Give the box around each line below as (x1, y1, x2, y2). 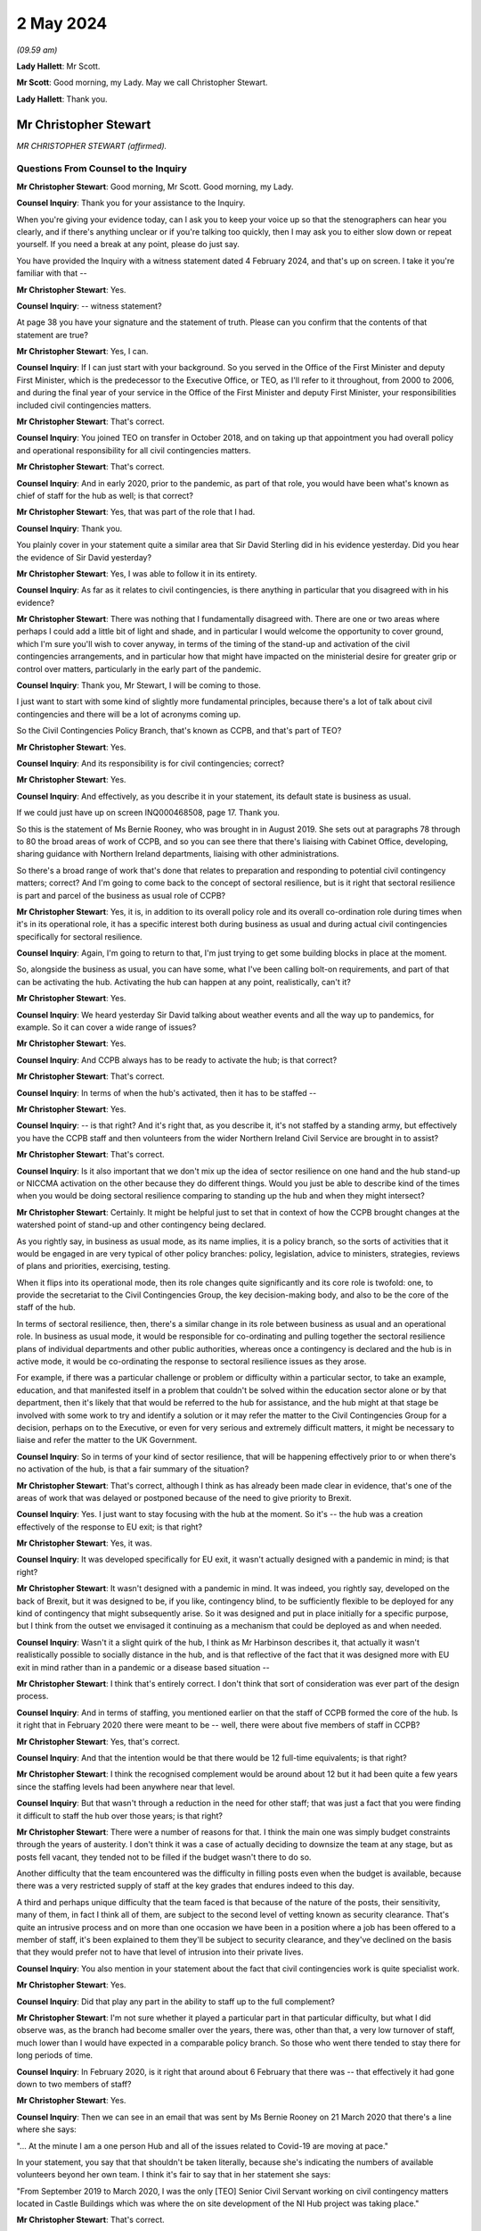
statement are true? (16, 329, 89, 340)
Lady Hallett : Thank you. (16, 94, 108, 104)
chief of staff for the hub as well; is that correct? (16, 490, 193, 501)
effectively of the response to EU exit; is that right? (16, 1522, 203, 1532)
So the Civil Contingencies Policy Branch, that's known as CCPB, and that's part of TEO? (16, 726, 342, 736)
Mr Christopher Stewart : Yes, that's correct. (16, 1736, 180, 1746)
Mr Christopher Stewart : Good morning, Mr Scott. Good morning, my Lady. (16, 181, 294, 192)
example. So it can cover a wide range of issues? (16, 1022, 197, 1033)
